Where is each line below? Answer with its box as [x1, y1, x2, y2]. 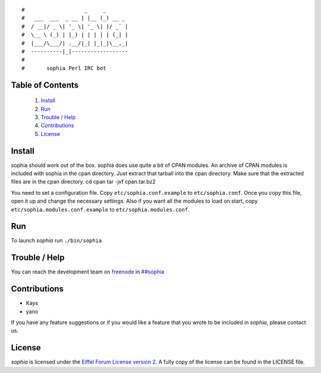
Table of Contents [11, 80, 79, 90]
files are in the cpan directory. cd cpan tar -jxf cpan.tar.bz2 [11, 178, 156, 185]
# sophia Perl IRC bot [21, 64, 106, 72]
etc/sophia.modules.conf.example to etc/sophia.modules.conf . [11, 206, 190, 213]
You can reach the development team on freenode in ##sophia [11, 268, 165, 275]
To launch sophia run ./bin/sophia [11, 237, 102, 244]
